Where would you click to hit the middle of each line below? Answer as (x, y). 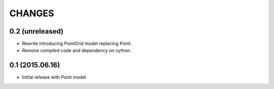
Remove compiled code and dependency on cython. (77, 50)
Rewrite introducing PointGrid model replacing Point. (77, 44)
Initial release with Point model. (55, 77)
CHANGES (32, 13)
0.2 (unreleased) (36, 31)
